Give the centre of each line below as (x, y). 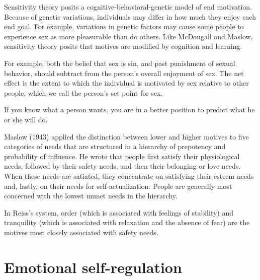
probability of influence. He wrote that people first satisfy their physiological (122, 156)
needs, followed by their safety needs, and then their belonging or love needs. (122, 166)
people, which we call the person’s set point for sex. (83, 92)
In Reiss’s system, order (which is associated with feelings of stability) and (119, 212)
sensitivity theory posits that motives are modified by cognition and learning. (123, 46)
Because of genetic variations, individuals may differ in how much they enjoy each (130, 16)
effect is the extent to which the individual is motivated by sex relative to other (126, 83)
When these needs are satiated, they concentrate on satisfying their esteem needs (129, 176)
